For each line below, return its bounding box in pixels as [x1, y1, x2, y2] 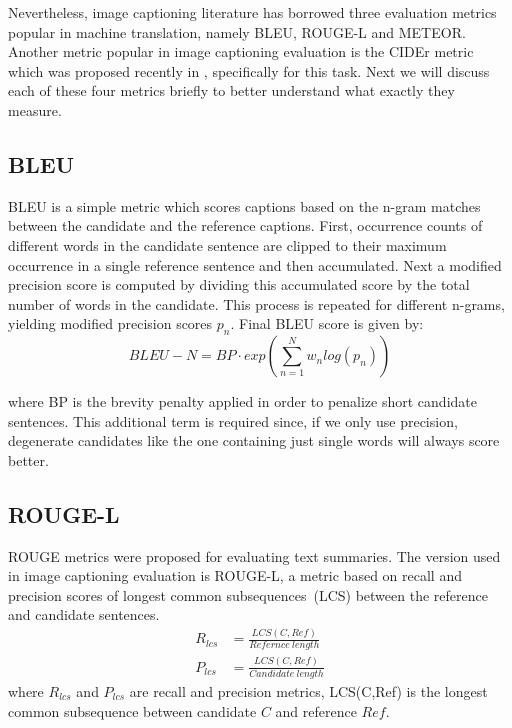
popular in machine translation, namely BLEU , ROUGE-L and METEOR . [8, 21, 466, 42]
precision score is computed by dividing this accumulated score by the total [8, 274, 470, 295]
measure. [8, 99, 62, 120]
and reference [275, 700, 357, 721]
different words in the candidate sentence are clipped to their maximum [8, 234, 447, 255]
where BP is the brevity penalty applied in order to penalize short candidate [8, 391, 477, 412]
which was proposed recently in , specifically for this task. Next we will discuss [8, 60, 490, 81]
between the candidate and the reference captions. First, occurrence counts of [8, 215, 483, 236]
